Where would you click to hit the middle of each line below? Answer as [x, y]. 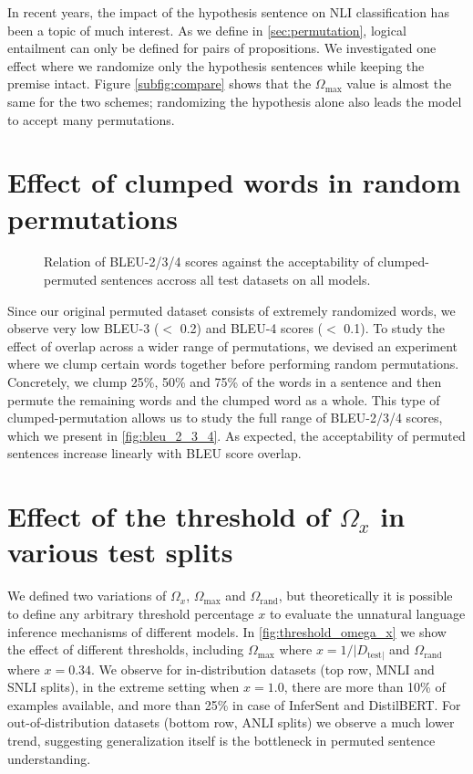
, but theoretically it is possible [365, 596]
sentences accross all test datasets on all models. [236, 280]
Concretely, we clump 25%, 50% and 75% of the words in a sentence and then [225, 382]
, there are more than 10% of [365, 687]
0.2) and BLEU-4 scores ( [252, 328]
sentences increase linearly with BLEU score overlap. [154, 453]
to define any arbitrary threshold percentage [131, 613]
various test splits [120, 552]
